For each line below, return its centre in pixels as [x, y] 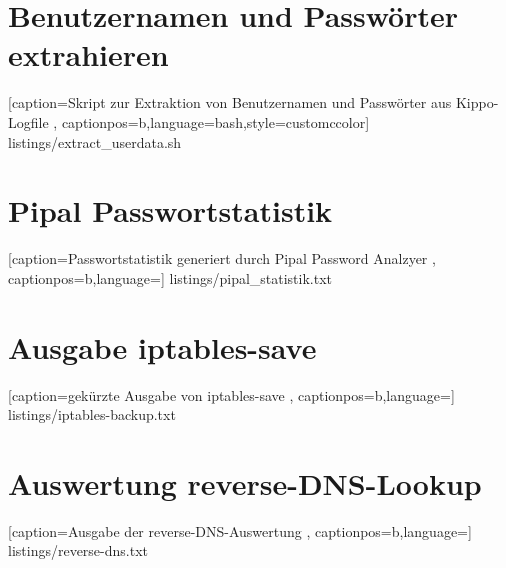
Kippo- [477, 102]
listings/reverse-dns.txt [78, 550]
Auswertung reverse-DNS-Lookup [245, 482]
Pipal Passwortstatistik [170, 210]
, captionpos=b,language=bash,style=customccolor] [211, 121]
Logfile [28, 121]
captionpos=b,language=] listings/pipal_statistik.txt [170, 277]
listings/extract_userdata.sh [95, 141]
